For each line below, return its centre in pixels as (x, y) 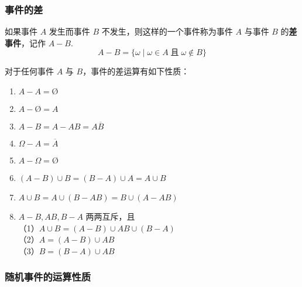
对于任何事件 (29, 71)
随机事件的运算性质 (48, 277)
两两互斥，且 (110, 216)
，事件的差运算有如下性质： (136, 71)
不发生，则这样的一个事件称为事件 (167, 31)
